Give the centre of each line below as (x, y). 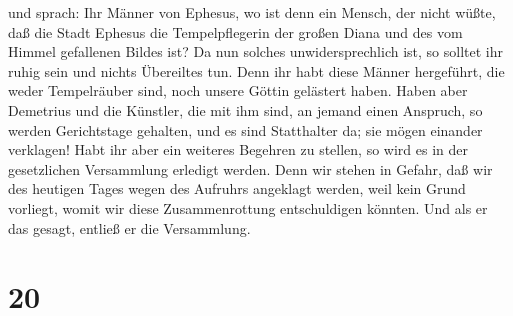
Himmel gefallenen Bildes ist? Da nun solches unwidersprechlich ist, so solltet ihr (255, 51)
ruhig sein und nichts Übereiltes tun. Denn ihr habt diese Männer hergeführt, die (256, 70)
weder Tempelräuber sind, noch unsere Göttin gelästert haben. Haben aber (238, 90)
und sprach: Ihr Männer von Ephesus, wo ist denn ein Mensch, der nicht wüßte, (252, 12)
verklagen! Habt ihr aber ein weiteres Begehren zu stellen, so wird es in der (238, 149)
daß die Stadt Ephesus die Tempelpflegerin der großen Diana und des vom (235, 31)
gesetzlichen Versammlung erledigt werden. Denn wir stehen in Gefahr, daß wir (250, 168)
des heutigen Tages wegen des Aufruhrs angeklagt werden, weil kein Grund (237, 188)
